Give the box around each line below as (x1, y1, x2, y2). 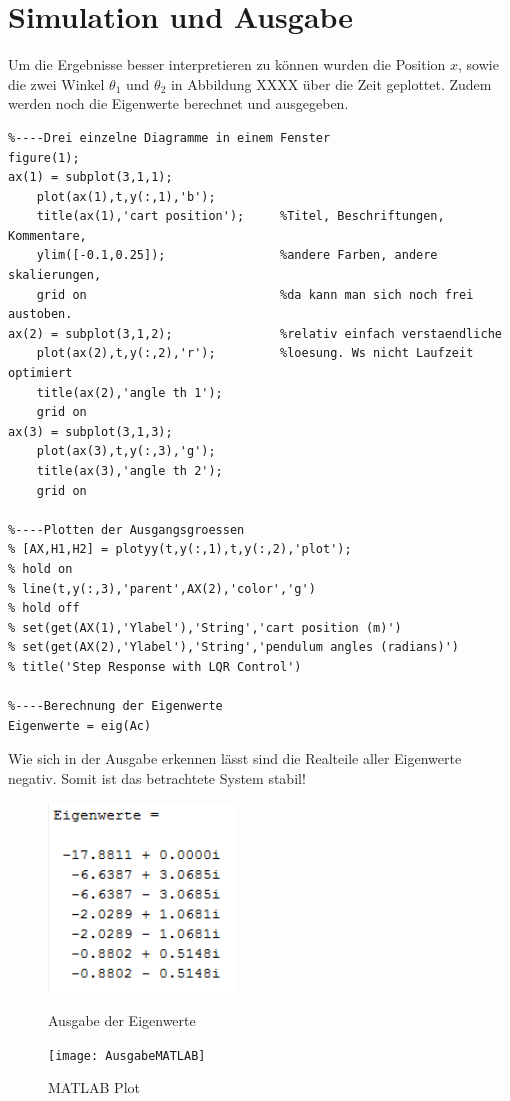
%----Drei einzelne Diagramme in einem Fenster (8, 130, 331, 145)
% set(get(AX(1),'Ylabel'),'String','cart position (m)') (8, 620, 402, 635)
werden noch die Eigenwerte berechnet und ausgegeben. (8, 93, 349, 114)
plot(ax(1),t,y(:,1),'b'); (36, 189, 216, 204)
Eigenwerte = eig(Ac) (8, 718, 152, 733)
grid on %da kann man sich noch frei (36, 287, 474, 302)
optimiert (8, 366, 73, 381)
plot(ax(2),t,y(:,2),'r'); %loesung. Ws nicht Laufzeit (36, 346, 474, 361)
